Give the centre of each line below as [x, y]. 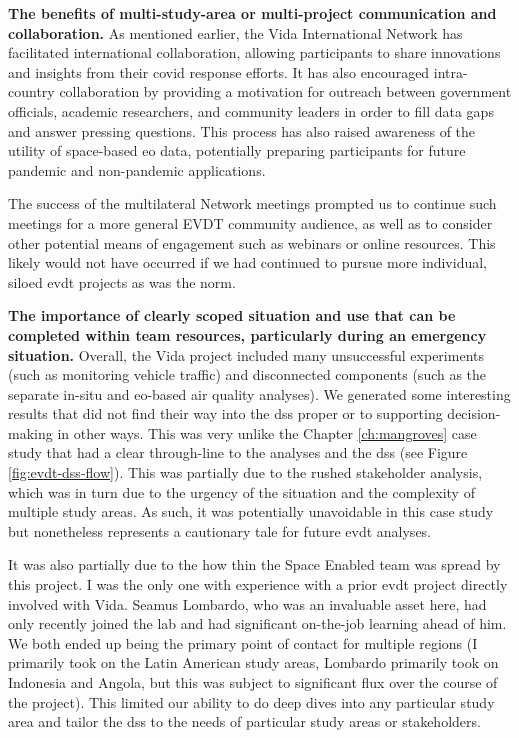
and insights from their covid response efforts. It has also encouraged [219, 71]
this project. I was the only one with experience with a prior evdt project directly [258, 584]
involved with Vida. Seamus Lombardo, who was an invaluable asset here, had [247, 603]
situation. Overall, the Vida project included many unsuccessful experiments [246, 354]
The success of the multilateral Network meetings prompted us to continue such [252, 203]
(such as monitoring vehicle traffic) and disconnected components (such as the [247, 374]
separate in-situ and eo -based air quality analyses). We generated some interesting [259, 393]
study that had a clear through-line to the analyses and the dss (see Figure [238, 452]
